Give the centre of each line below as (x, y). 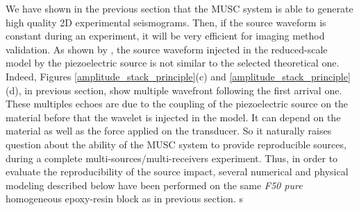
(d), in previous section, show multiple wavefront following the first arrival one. (174, 90)
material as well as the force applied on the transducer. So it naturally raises (169, 131)
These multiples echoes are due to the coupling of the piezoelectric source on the (177, 104)
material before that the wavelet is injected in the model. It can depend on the (173, 117)
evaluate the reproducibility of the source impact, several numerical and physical (177, 172)
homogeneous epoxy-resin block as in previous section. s (124, 199)
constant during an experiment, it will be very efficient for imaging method (165, 36)
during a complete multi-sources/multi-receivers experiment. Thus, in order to (172, 158)
